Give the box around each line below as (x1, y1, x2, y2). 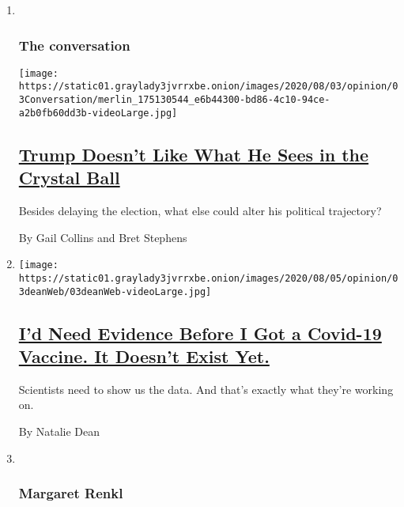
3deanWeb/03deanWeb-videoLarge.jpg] (18, 286, 212, 297)
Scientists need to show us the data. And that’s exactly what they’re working (18, 380, 394, 397)
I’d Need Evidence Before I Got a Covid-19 (18, 320, 382, 345)
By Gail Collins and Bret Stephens (18, 229, 187, 245)
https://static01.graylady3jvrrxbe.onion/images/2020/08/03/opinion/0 (18, 81, 398, 93)
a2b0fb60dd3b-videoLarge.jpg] (18, 107, 178, 119)
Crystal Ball (18, 165, 120, 190)
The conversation (18, 35, 130, 55)
